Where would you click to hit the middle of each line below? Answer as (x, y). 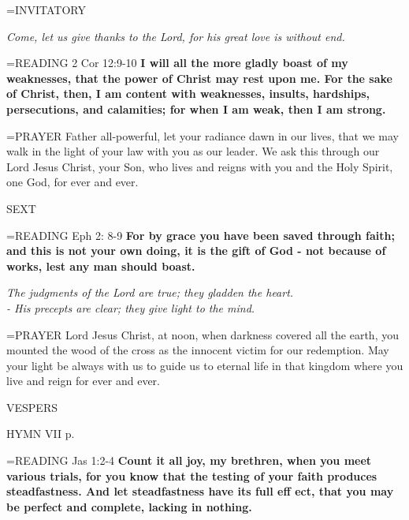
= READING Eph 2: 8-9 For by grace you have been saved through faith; (201, 235)
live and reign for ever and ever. (83, 381)
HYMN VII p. (41, 434)
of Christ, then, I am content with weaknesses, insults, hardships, (188, 94)
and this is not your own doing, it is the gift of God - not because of (196, 251)
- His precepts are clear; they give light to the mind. (131, 307)
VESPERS (32, 407)
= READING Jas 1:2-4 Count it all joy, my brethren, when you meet (189, 460)
